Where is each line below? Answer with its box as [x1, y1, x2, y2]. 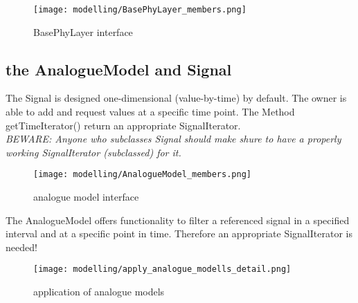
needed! [6, 239, 37, 254]
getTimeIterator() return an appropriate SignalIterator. [6, 118, 241, 132]
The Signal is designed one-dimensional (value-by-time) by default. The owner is [6, 91, 347, 105]
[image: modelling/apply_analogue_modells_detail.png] [33, 264, 292, 275]
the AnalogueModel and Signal [6, 58, 232, 80]
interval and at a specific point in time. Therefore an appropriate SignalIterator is [6, 226, 352, 241]
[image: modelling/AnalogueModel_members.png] [33, 169, 251, 180]
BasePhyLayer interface [33, 24, 133, 39]
